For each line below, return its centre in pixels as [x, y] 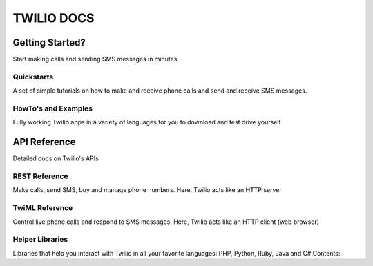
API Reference [44, 142]
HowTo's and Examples [53, 108]
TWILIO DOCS [54, 18]
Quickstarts [33, 77]
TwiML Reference [43, 208]
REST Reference [40, 176]
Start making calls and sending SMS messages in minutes [95, 59]
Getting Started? [49, 42]
